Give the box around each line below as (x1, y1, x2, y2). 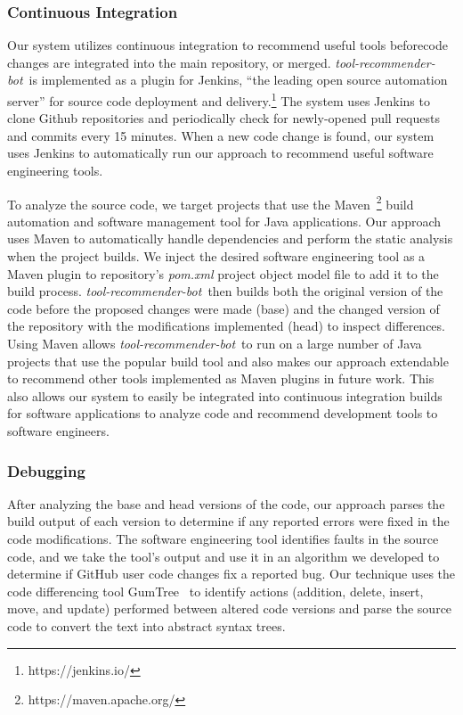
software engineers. (7, 422, 110, 440)
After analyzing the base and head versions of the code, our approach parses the (7, 494, 445, 513)
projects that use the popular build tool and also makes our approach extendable (7, 351, 449, 370)
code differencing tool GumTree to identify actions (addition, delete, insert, (7, 581, 424, 600)
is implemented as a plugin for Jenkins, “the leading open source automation (28, 70, 448, 89)
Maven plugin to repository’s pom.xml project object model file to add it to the (7, 264, 439, 283)
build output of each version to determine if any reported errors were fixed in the (7, 512, 450, 530)
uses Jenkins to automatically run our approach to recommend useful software (7, 144, 434, 162)
